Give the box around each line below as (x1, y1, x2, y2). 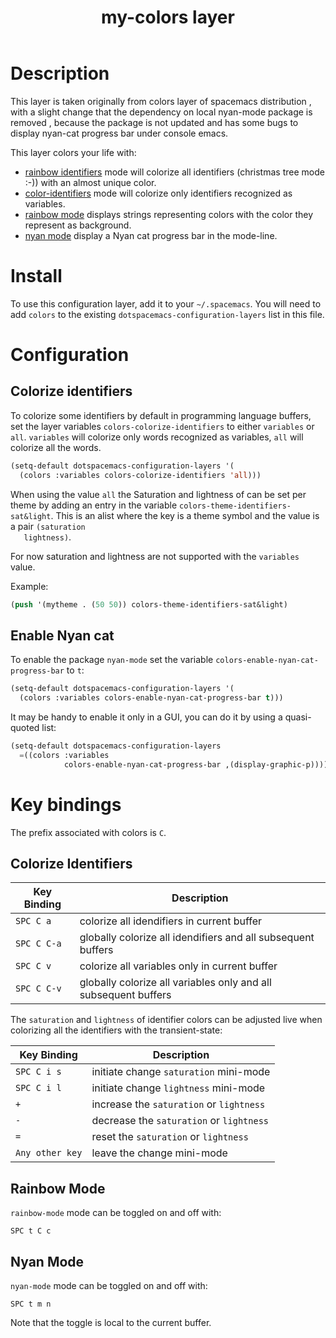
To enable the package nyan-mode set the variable (10, 654, 214, 666)
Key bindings (10, 793, 122, 816)
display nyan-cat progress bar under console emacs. (10, 127, 229, 139)
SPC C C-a (15, 938, 62, 950)
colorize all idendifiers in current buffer (79, 914, 263, 928)
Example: (10, 580, 49, 592)
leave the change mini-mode (91, 1146, 228, 1160)
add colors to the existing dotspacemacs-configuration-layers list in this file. (10, 308, 325, 320)
